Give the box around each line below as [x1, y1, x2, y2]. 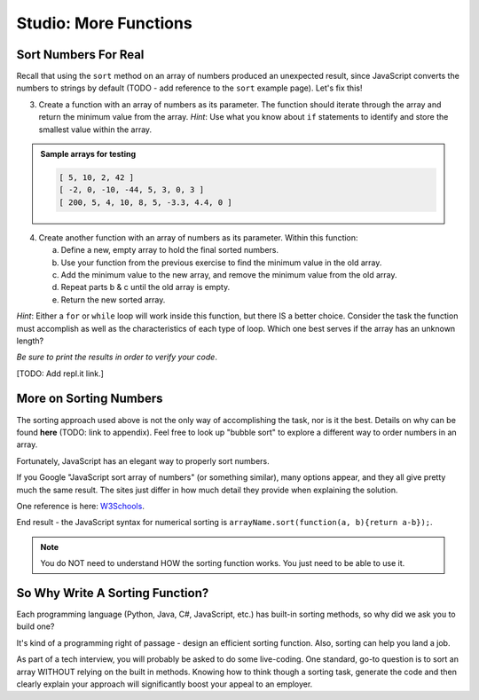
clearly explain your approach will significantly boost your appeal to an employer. [16, 679, 313, 689]
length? [16, 335, 44, 346]
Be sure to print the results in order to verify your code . [16, 351, 217, 363]
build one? [16, 621, 55, 632]
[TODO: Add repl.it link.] [16, 368, 104, 379]
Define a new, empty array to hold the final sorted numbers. [60, 245, 279, 256]
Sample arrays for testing [40, 149, 137, 160]
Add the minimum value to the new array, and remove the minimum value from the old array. [60, 269, 397, 279]
